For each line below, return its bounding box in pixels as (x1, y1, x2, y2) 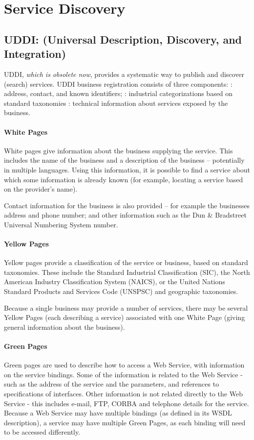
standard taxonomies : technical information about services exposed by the (4, 98, 228, 108)
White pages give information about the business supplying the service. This (4, 145, 233, 155)
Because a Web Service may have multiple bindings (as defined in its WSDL (4, 408, 232, 418)
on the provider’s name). (4, 184, 78, 194)
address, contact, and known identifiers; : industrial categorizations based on (4, 88, 233, 98)
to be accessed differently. (4, 427, 81, 437)
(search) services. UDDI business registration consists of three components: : (4, 78, 233, 89)
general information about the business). (4, 321, 125, 332)
